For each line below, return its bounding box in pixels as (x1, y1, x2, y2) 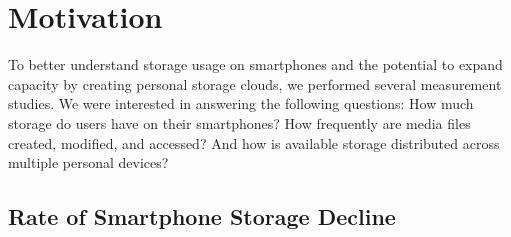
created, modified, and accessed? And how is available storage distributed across (8, 132, 500, 153)
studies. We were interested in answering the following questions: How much (8, 93, 474, 114)
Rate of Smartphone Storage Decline (8, 201, 396, 232)
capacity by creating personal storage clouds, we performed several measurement (8, 73, 502, 94)
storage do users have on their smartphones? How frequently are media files (8, 112, 471, 133)
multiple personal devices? (8, 152, 169, 173)
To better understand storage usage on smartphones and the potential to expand (8, 54, 503, 75)
